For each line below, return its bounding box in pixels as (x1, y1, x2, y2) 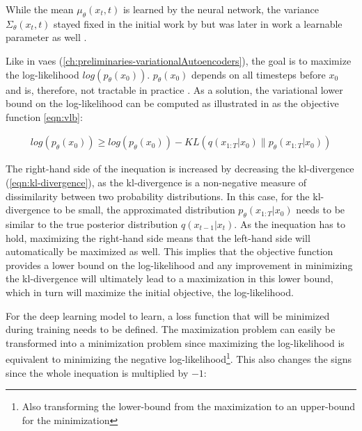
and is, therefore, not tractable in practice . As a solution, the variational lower (6, 82, 343, 97)
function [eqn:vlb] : (6, 109, 83, 124)
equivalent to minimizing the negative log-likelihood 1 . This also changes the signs (6, 350, 352, 366)
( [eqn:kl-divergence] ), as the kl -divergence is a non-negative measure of (6, 174, 307, 189)
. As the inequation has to (234, 216, 345, 231)
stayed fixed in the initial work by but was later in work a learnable (54, 16, 343, 31)
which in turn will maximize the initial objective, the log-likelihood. (6, 284, 294, 299)
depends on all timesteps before (191, 67, 326, 81)
